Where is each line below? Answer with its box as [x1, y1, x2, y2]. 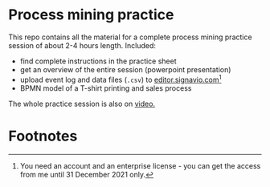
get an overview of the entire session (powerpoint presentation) [19, 64, 231, 74]
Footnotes [8, 127, 78, 145]
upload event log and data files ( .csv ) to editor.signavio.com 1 [19, 73, 223, 84]
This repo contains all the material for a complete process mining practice [8, 32, 252, 42]
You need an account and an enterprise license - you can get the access [19, 161, 261, 170]
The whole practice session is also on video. [8, 99, 155, 108]
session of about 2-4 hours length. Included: [8, 40, 157, 50]
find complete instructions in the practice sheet [19, 56, 177, 66]
